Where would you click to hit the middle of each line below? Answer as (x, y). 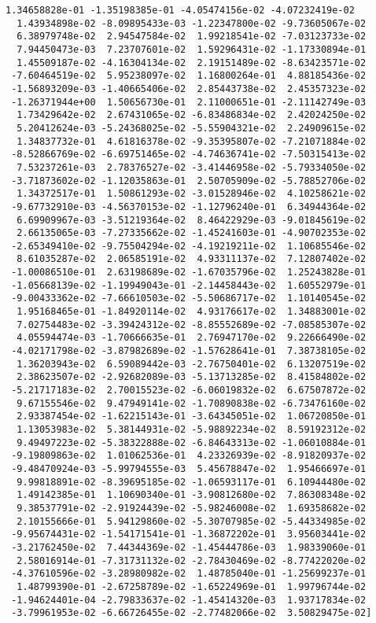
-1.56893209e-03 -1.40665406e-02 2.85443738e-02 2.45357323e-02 (189, 88)
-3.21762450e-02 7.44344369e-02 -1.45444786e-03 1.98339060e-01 (189, 547)
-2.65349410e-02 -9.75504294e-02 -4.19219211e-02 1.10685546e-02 (189, 246)
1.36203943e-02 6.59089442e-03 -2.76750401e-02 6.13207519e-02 (192, 364)
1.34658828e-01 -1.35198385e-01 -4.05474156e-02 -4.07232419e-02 (180, 10)
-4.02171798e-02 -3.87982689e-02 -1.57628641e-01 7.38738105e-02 (189, 351)
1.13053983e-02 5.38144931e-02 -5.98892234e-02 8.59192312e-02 (192, 429)
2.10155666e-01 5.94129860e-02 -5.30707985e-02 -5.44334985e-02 (192, 521)
